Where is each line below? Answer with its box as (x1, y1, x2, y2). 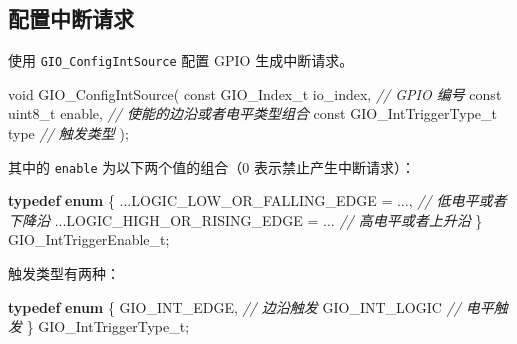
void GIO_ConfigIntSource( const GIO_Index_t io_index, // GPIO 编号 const (8, 83, 502, 104)
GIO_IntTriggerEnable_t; (8, 229, 170, 250)
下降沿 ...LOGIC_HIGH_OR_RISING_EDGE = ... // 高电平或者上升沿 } (8, 209, 483, 230)
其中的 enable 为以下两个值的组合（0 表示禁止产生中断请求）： (8, 156, 415, 177)
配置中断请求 (8, 3, 134, 34)
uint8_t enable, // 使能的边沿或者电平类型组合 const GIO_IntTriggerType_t (8, 103, 498, 124)
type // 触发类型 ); (8, 123, 129, 144)
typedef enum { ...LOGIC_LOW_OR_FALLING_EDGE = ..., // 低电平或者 (8, 190, 507, 211)
